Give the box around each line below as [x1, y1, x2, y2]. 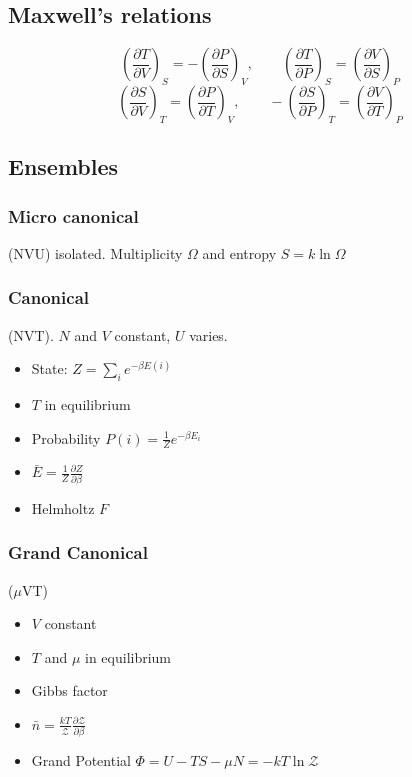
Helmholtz [31, 497, 95, 518]
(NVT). [8, 324, 54, 345]
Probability [31, 427, 101, 448]
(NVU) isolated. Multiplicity [8, 242, 183, 263]
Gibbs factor [31, 680, 108, 701]
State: [31, 358, 68, 379]
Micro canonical [8, 203, 139, 228]
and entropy [202, 242, 277, 263]
